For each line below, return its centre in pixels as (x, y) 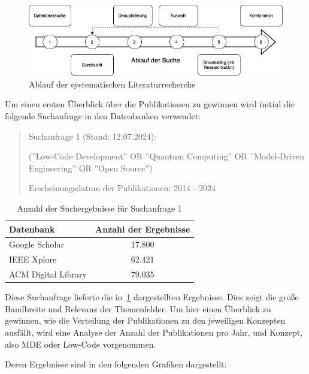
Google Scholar (37, 244)
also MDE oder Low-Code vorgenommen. (81, 344)
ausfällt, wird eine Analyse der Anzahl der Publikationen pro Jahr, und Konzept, (154, 332)
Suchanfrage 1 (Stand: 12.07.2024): (92, 136)
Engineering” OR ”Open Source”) (90, 168)
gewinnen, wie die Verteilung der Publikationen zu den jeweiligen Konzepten (145, 320)
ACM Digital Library (48, 274)
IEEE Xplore (33, 259)
